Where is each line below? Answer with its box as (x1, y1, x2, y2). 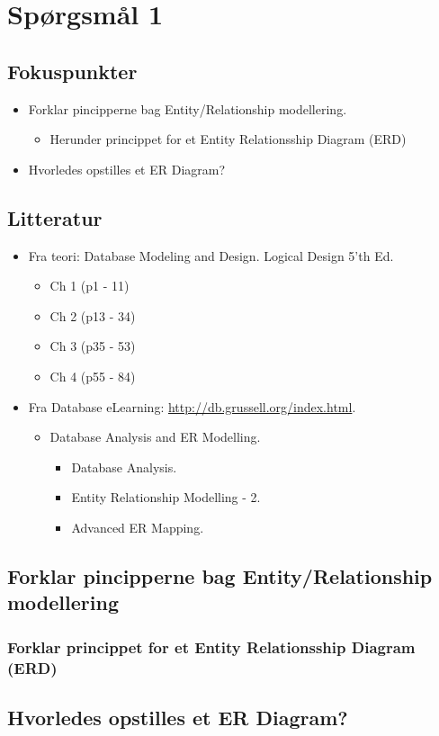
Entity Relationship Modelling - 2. (71, 488, 261, 507)
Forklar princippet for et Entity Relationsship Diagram (7, 635, 416, 658)
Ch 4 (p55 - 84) (49, 366, 136, 385)
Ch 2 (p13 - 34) (49, 306, 136, 325)
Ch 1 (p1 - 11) (49, 276, 130, 295)
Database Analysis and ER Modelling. (49, 427, 261, 446)
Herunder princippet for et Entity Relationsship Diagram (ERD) (49, 130, 407, 148)
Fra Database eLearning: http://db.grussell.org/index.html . (28, 397, 356, 416)
